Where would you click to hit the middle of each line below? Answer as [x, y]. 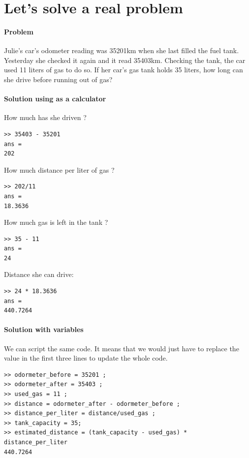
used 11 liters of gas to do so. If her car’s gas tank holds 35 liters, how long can [124, 70]
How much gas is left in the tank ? [56, 222]
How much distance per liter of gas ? [59, 169]
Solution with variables [44, 329]
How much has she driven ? [45, 117]
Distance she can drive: [39, 274]
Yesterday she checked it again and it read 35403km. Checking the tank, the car [125, 60]
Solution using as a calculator [55, 99]
